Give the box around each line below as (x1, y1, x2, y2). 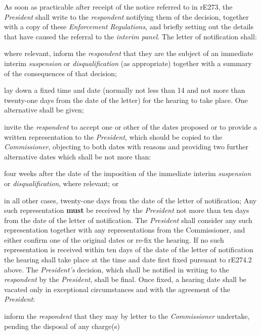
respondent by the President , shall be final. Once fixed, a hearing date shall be (4, 274, 247, 285)
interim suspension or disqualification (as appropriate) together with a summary (4, 58, 252, 68)
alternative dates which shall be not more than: (4, 151, 151, 161)
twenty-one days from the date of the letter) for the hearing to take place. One (4, 94, 248, 105)
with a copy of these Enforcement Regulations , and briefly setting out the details (4, 21, 253, 32)
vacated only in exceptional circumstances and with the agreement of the (4, 284, 231, 294)
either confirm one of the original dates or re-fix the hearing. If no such (4, 234, 224, 245)
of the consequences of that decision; (4, 68, 117, 78)
